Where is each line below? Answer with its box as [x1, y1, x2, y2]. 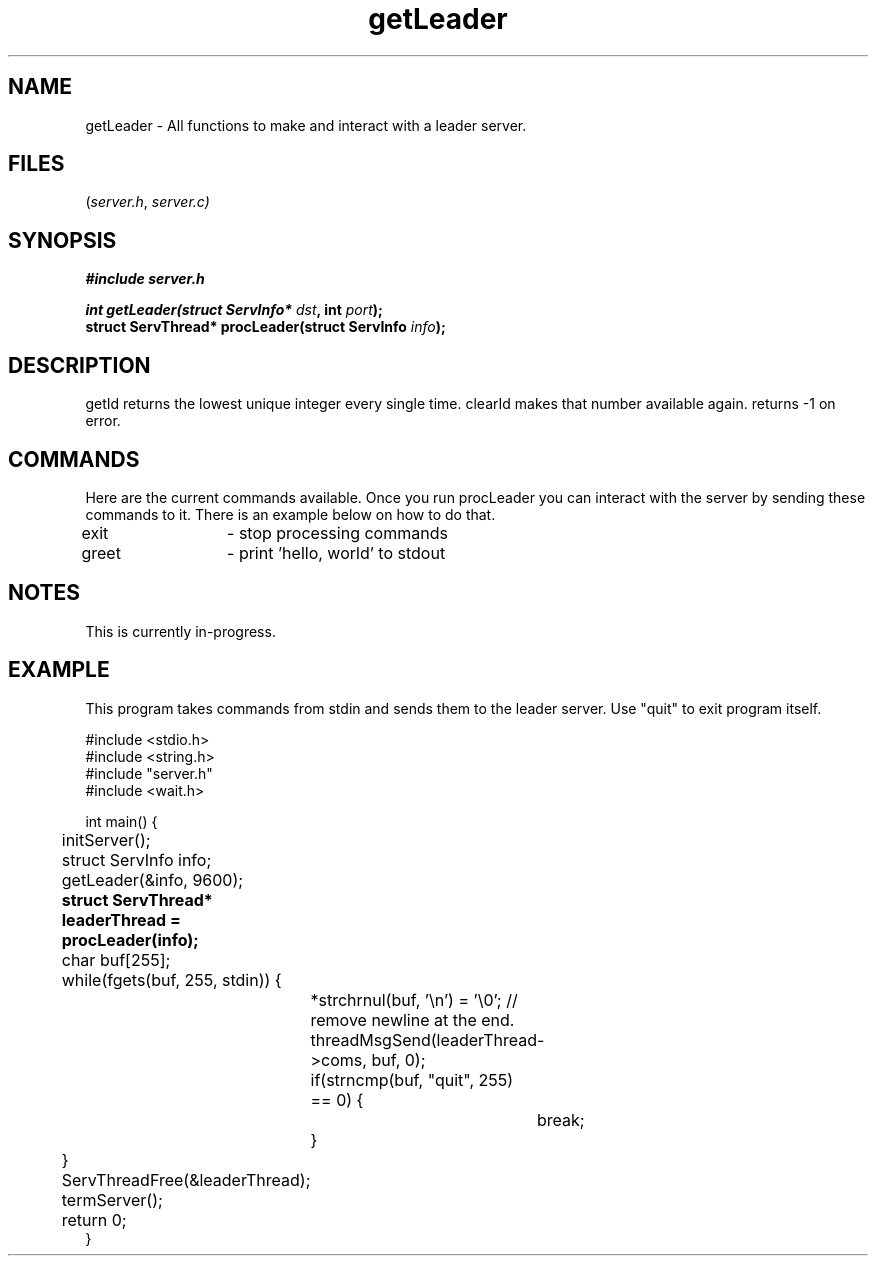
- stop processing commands [227, 522, 448, 543]
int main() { [85, 812, 158, 830]
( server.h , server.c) [85, 193, 210, 211]
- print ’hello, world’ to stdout [227, 542, 446, 563]
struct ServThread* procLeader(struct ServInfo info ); [85, 318, 446, 336]
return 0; [61, 1209, 127, 1230]
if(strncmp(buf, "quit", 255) [310, 1069, 514, 1090]
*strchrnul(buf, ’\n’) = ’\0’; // [310, 989, 518, 1010]
